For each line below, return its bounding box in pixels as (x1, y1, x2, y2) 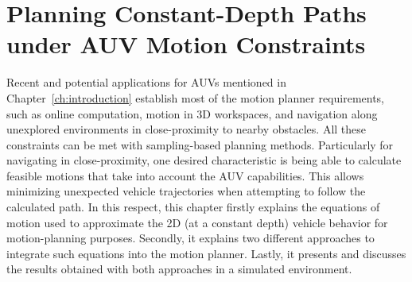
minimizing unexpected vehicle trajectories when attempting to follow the (6, 183, 366, 199)
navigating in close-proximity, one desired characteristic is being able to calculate (6, 152, 402, 168)
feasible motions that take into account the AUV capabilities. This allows (6, 167, 364, 183)
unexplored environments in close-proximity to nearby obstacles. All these (6, 121, 367, 137)
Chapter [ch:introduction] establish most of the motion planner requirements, (6, 89, 385, 106)
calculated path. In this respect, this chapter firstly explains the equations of (6, 199, 380, 215)
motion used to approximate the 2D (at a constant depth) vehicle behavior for (6, 214, 388, 230)
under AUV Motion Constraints (6, 28, 366, 60)
